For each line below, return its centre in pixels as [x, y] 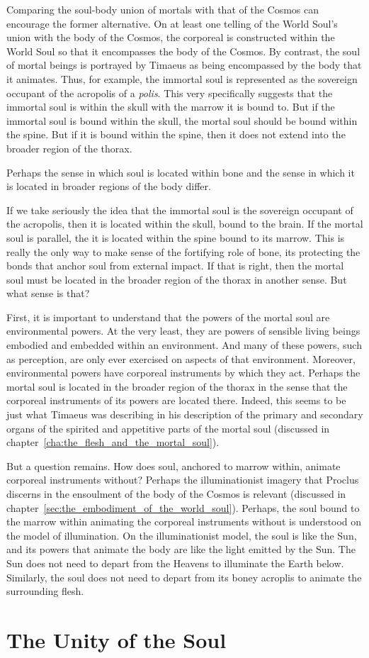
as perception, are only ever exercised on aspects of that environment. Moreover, [181, 358]
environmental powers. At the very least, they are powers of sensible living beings [183, 331]
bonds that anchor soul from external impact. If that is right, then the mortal [175, 266]
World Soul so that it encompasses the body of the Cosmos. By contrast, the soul [183, 51]
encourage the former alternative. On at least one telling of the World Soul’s [172, 23]
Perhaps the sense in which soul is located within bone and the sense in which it [181, 172]
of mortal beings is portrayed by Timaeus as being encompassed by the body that [184, 65]
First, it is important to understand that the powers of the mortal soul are [168, 317]
